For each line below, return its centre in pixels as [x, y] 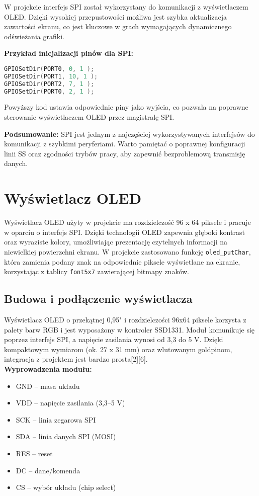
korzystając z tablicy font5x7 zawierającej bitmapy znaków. [97, 271]
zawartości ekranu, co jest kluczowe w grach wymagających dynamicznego [118, 26]
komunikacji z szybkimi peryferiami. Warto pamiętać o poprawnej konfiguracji [125, 144]
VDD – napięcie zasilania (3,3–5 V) [70, 403]
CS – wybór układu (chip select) [66, 487]
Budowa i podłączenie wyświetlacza [98, 299]
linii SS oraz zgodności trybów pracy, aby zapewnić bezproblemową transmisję [125, 153]
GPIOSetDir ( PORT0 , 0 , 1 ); [49, 69]
